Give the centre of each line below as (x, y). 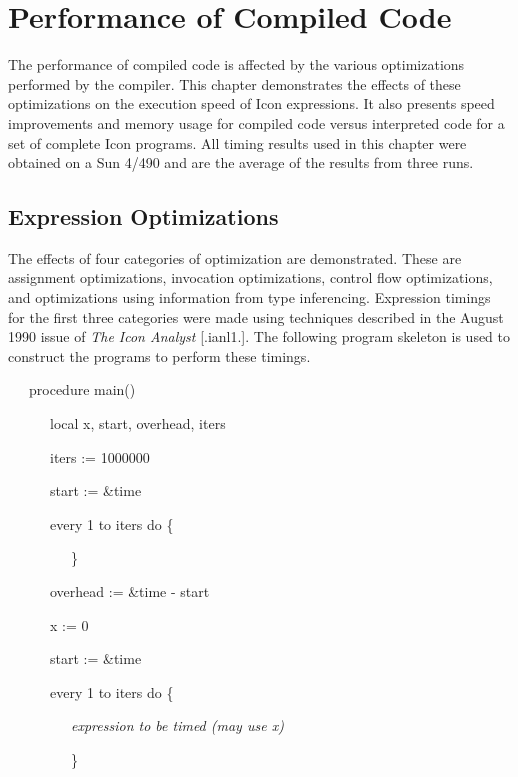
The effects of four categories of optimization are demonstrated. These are (235, 257)
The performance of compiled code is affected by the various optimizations (236, 64)
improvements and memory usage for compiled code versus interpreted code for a (256, 122)
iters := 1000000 (99, 456)
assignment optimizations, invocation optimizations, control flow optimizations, (250, 277)
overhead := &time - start (129, 591)
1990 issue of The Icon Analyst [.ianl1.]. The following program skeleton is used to (259, 336)
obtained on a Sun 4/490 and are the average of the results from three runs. (241, 162)
